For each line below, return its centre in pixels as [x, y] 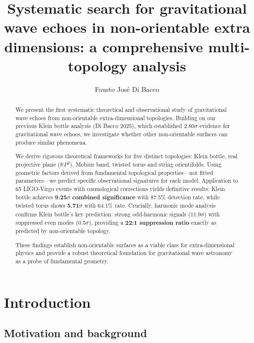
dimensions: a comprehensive [104, 46]
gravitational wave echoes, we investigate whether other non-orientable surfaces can [121, 134]
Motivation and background [75, 333]
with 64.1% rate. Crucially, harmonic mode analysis [150, 205]
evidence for [215, 126]
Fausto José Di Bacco [127, 89]
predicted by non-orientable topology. [63, 231]
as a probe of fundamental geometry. [62, 261]
